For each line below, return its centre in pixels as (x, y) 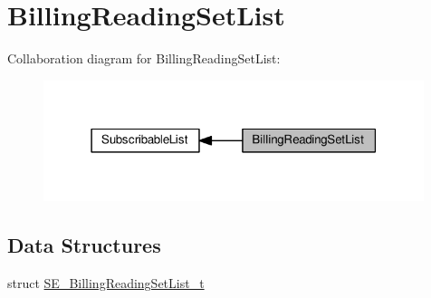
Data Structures (84, 245)
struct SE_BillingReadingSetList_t (106, 283)
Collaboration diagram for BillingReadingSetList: (144, 58)
